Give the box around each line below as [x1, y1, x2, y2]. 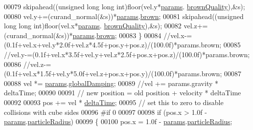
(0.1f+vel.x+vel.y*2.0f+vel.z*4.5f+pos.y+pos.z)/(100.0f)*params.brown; [4, 40, 222, 50]
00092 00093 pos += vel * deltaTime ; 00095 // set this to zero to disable [4, 97, 224, 107]
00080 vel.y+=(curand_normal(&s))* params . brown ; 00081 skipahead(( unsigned [4, 11, 244, 21]
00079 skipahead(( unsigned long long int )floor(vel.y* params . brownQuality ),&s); [4, 1, 245, 11]
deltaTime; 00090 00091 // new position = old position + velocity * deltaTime [4, 87, 241, 98]
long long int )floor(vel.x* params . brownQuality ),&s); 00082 [4, 21, 182, 31]
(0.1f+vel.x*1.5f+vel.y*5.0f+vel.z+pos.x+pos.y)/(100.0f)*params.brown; [4, 68, 222, 79]
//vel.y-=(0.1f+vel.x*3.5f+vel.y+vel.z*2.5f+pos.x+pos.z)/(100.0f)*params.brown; [4, 49, 250, 59]
